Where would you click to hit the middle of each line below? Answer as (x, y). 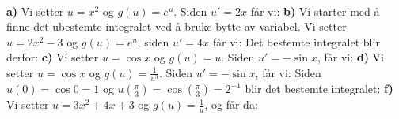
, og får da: (231, 104)
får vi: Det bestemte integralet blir (296, 41)
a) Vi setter (35, 11)
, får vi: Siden (288, 72)
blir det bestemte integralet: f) (319, 89)
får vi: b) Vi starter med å (315, 11)
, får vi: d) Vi (351, 57)
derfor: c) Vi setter (53, 57)
